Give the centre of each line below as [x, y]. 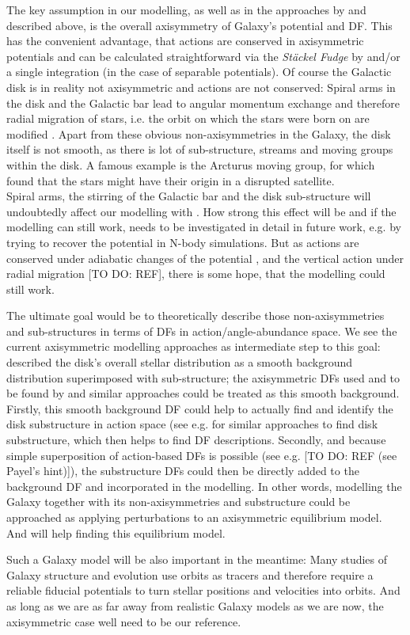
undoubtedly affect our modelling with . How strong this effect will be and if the [201, 211]
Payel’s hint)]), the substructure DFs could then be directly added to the [183, 471]
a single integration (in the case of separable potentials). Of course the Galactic [199, 72]
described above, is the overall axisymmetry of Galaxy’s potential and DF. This [199, 25]
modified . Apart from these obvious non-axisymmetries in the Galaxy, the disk [199, 133]
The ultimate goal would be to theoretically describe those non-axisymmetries [196, 316]
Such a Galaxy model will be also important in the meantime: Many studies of [197, 559]
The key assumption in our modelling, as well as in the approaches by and [186, 10]
